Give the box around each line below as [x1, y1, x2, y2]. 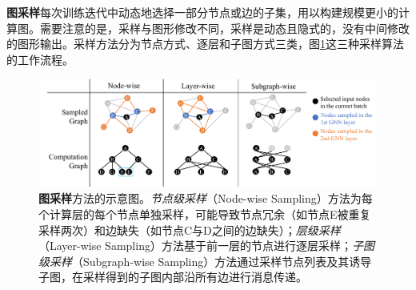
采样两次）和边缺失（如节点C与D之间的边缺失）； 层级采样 [38, 221, 341, 238]
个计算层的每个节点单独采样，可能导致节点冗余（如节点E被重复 [38, 206, 371, 223]
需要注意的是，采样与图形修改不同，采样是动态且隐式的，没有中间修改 [39, 19, 410, 36]
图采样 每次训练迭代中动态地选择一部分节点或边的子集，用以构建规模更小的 [6, 4, 398, 20]
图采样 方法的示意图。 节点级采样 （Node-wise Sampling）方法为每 [38, 190, 373, 207]
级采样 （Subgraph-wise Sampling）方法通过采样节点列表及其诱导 [38, 252, 372, 269]
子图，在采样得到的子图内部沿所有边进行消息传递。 [38, 268, 307, 285]
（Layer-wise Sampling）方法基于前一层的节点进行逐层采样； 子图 [38, 237, 374, 254]
